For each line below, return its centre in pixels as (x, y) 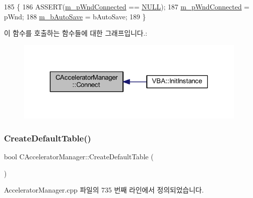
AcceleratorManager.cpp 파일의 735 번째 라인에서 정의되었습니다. (104, 190)
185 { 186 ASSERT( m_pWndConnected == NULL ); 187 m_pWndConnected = (127, 6)
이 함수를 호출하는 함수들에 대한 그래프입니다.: (76, 33)
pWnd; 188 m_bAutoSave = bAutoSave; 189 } (75, 16)
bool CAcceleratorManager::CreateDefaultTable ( (79, 156)
